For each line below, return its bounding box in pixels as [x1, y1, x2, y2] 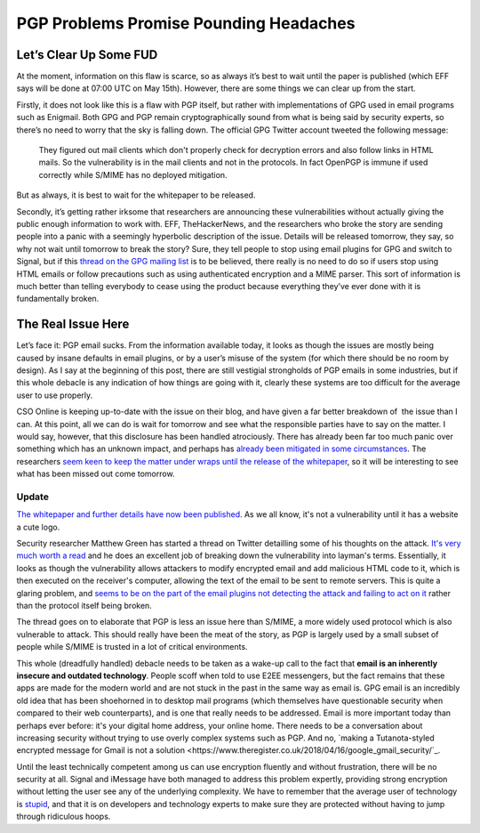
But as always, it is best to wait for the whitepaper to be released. [16, 190, 256, 200]
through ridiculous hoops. [16, 811, 111, 822]
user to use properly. [16, 390, 93, 400]
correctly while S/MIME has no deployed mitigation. [38, 169, 228, 180]
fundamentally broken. [16, 294, 100, 304]
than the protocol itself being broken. [16, 601, 153, 611]
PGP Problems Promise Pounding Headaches [16, 13, 356, 33]
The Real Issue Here [16, 317, 130, 332]
